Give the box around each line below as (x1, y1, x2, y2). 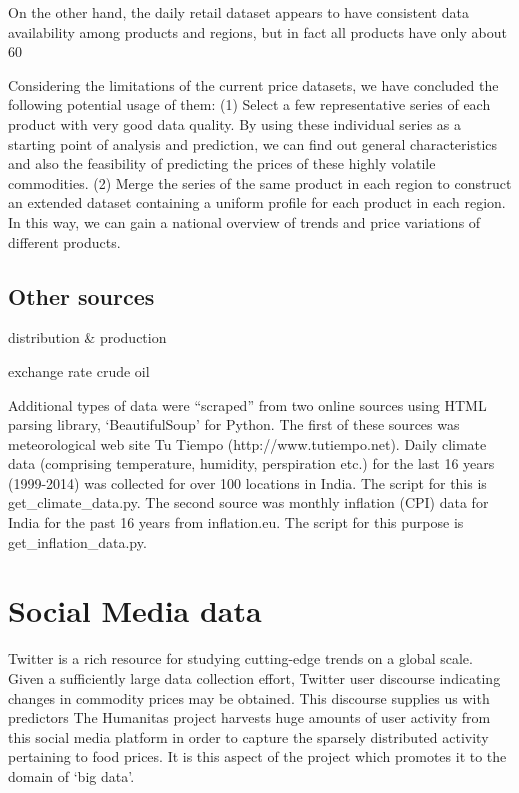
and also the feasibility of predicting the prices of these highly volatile (8, 153, 436, 174)
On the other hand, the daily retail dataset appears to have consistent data (8, 2, 469, 22)
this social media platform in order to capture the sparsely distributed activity (8, 726, 489, 747)
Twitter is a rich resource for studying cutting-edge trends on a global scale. (8, 648, 473, 669)
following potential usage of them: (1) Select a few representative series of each (8, 94, 491, 115)
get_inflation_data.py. (8, 531, 147, 552)
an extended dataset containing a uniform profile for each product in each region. (8, 192, 506, 213)
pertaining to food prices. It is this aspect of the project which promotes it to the (8, 746, 507, 767)
